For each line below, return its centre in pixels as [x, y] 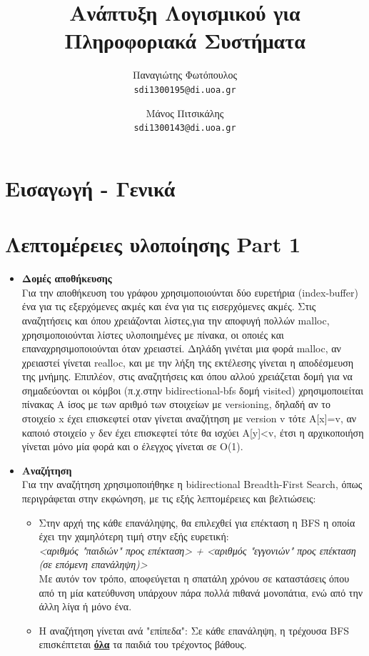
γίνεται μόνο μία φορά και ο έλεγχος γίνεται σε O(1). [132, 446]
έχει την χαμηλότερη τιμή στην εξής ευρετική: [134, 536]
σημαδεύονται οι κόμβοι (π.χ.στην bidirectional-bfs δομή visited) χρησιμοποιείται [192, 390]
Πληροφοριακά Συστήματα [185, 40]
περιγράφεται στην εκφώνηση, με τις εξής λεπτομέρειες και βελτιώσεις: [169, 498]
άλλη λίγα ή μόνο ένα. [85, 606]
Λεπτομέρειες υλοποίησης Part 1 [153, 244]
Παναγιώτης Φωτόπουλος [185, 75]
